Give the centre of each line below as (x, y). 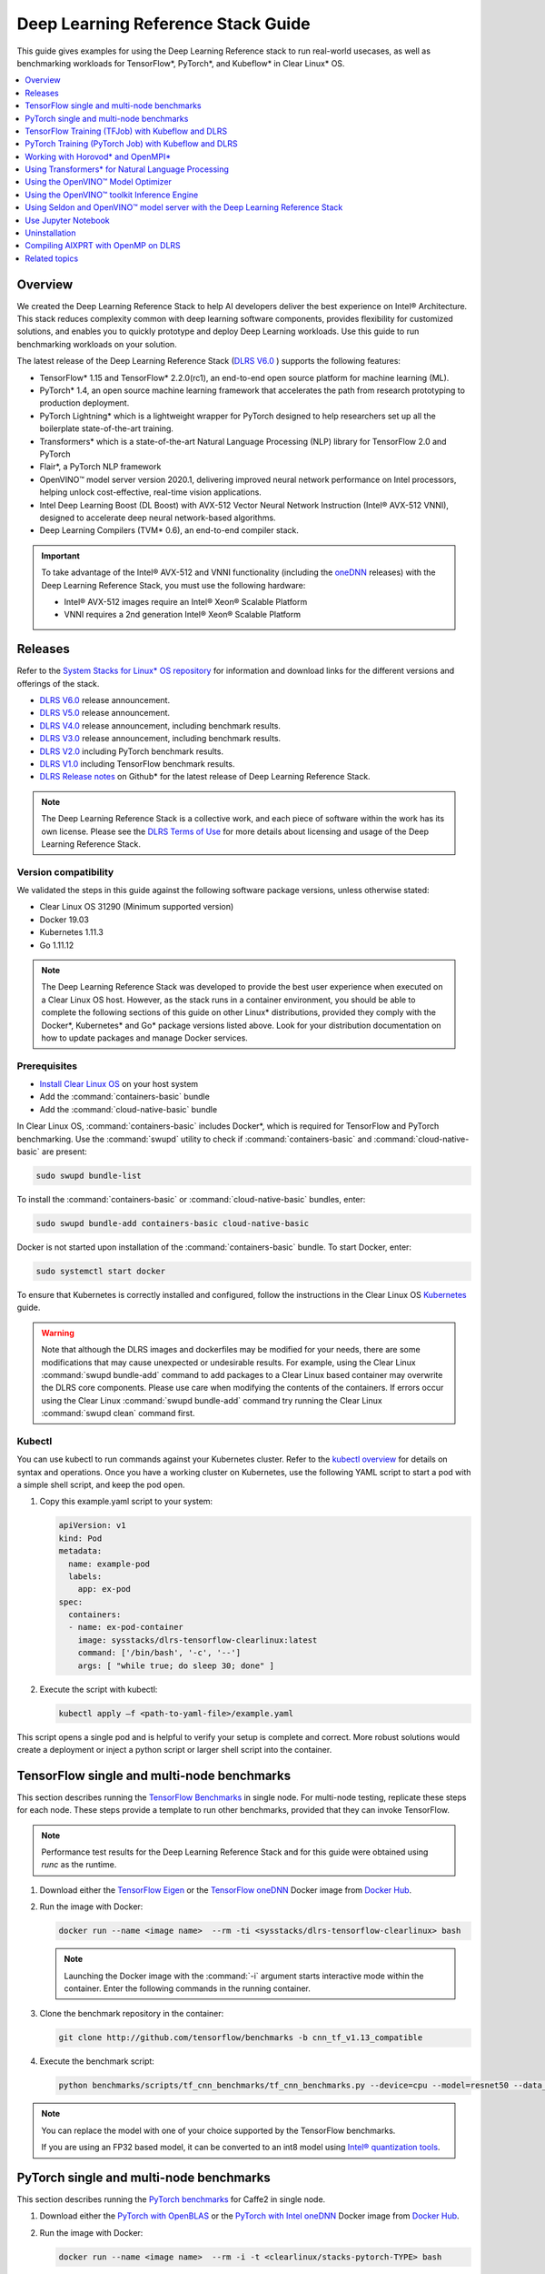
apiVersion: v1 (92, 1525)
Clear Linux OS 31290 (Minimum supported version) (137, 907)
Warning (58, 1333)
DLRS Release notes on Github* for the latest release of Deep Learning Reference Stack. (205, 777)
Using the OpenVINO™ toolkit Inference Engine (112, 195)
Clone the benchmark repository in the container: (132, 2014)
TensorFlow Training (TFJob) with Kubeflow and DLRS (126, 131)
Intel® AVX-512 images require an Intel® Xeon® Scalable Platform (186, 601)
